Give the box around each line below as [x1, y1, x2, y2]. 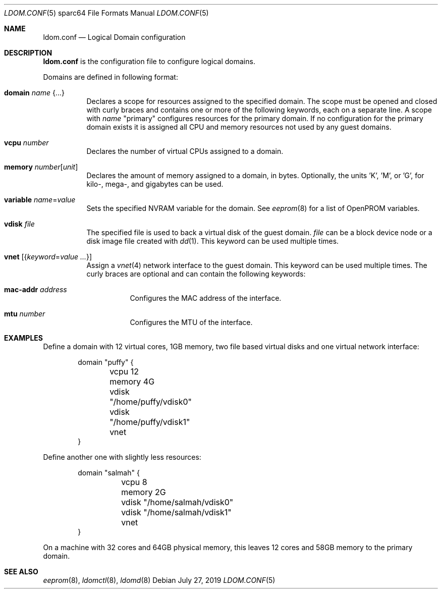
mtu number [4, 309, 45, 318]
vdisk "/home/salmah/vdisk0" [121, 497, 234, 507]
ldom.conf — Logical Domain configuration [43, 33, 186, 41]
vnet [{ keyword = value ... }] [4, 252, 92, 261]
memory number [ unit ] [4, 163, 78, 171]
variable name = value [4, 195, 76, 204]
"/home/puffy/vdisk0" [109, 397, 192, 407]
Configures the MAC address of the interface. [130, 294, 282, 302]
